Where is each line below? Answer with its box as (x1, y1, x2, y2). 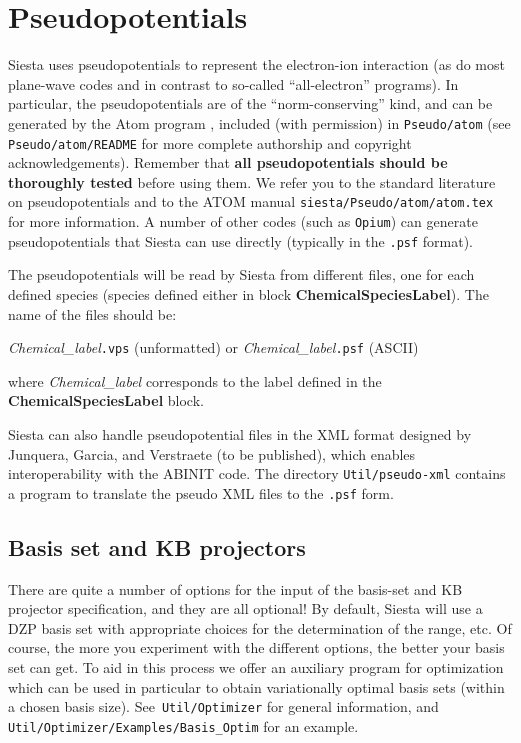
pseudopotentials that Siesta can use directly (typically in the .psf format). (8, 230, 474, 251)
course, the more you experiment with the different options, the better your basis (8, 637, 505, 658)
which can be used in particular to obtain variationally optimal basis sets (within (8, 676, 505, 697)
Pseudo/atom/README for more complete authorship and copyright (8, 132, 412, 153)
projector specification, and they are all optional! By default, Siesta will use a (8, 598, 483, 619)
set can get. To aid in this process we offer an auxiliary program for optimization (8, 657, 504, 678)
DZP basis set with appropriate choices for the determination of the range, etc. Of (8, 617, 512, 638)
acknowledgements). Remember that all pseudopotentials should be (8, 152, 448, 173)
